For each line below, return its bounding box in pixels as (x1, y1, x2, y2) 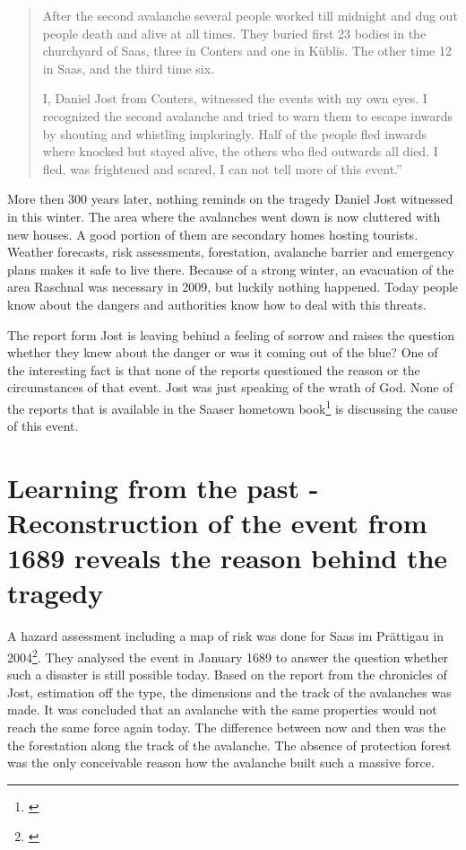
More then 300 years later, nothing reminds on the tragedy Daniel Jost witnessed (7, 189, 453, 208)
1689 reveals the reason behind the (7, 539, 448, 576)
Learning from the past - (7, 469, 319, 505)
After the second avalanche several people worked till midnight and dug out (42, 6, 458, 24)
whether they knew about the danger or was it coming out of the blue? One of (7, 343, 438, 362)
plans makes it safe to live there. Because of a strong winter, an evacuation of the (7, 259, 454, 278)
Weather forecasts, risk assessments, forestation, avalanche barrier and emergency (7, 242, 454, 261)
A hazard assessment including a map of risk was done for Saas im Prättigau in (7, 627, 444, 645)
